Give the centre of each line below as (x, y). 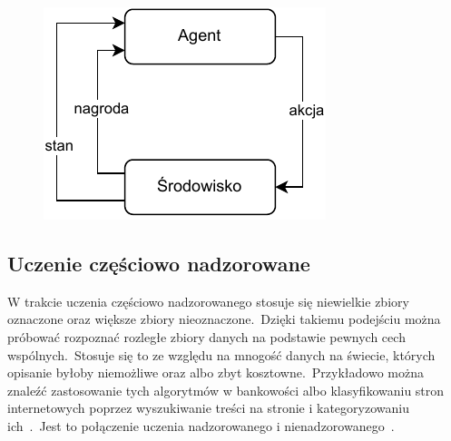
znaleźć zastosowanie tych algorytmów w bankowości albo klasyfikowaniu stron (226, 390)
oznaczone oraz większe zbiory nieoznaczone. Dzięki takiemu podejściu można (224, 319)
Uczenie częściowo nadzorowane (159, 263)
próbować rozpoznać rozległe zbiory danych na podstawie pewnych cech (206, 336)
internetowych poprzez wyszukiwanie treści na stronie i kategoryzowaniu (208, 408)
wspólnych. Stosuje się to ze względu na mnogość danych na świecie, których (221, 354)
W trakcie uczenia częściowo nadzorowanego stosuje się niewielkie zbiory (208, 301)
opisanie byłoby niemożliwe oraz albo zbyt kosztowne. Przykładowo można (216, 372)
